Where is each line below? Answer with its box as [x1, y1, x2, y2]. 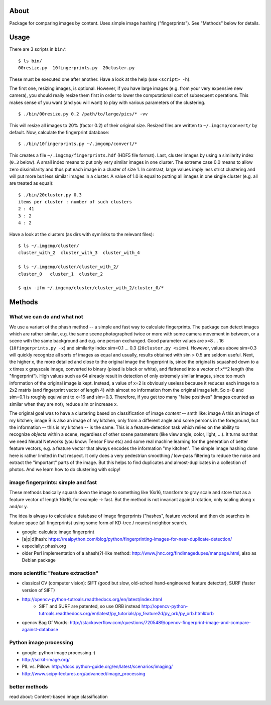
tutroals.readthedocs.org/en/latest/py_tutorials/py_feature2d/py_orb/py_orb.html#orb [39, 610, 214, 616]
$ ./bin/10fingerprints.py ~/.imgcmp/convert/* [18, 141, 138, 147]
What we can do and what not [9, 313, 83, 320]
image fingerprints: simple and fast [9, 479, 97, 486]
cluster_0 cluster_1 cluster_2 [18, 271, 103, 277]
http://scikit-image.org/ [22, 657, 70, 662]
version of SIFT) [22, 587, 55, 593]
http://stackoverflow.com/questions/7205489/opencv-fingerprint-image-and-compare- [69, 620, 251, 626]
